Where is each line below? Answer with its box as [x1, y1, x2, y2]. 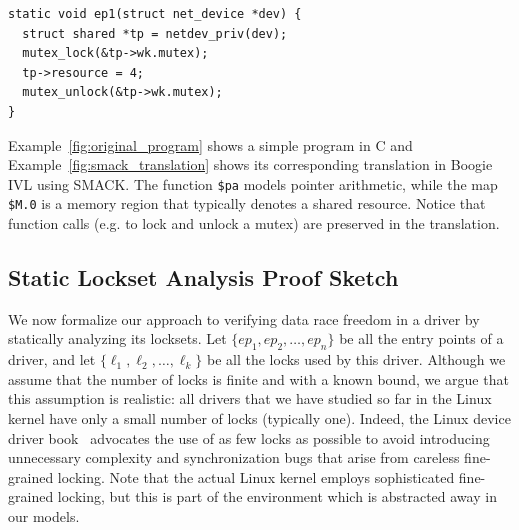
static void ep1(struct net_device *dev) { [8, 7, 302, 21]
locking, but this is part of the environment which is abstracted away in [57, 486, 497, 507]
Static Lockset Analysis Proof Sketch [8, 262, 399, 293]
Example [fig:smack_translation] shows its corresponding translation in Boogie [8, 154, 493, 175]
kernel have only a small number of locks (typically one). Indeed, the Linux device [8, 408, 511, 429]
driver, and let [8, 349, 96, 370]
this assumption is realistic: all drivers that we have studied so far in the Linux [8, 388, 492, 409]
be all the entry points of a [339, 328, 504, 349]
